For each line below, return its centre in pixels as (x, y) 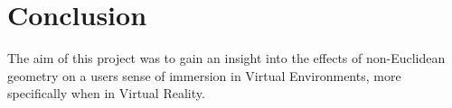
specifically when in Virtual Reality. (106, 93)
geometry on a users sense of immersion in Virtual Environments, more (204, 75)
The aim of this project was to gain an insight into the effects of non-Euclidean (226, 58)
